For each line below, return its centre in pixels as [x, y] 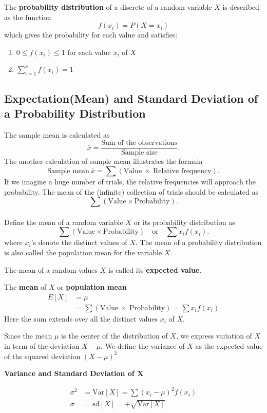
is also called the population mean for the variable [83, 252]
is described [241, 7]
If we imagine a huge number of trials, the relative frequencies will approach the [130, 182]
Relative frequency [182, 171]
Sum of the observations [139, 143]
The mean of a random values [51, 269]
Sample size [139, 153]
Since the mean [28, 336]
